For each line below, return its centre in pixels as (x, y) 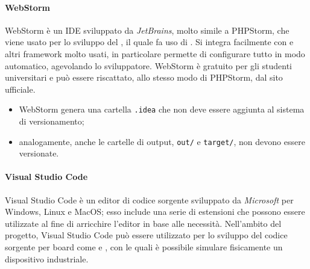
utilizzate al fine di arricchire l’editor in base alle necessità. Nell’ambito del (143, 223)
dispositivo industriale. (47, 258)
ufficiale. (20, 89)
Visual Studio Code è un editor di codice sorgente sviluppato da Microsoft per (149, 199)
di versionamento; (52, 121)
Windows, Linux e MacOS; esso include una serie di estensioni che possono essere (155, 212)
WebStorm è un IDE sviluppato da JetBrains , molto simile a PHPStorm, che (147, 30)
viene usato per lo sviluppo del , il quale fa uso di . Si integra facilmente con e (149, 42)
